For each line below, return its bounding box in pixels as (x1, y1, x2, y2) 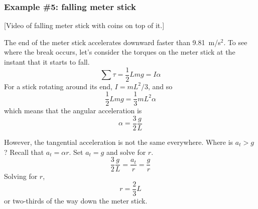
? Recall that (4, 146, 44, 157)
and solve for (106, 146, 146, 157)
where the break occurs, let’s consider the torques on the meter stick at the (4, 47, 235, 57)
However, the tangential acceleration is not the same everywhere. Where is (4, 136, 233, 147)
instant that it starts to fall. (4, 57, 90, 67)
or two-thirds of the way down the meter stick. (4, 195, 148, 205)
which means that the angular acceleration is (4, 105, 142, 116)
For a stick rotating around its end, (4, 81, 112, 91)
